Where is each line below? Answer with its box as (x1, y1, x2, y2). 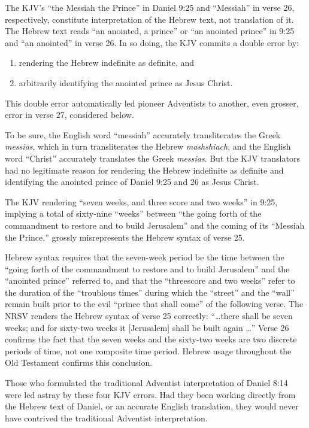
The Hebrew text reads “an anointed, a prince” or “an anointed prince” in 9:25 (5, 25, 295, 37)
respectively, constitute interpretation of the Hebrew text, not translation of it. (5, 13, 294, 25)
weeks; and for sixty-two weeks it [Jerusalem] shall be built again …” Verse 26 (5, 321, 289, 333)
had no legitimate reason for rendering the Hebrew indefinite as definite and (5, 163, 284, 176)
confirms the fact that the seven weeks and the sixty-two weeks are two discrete (5, 333, 297, 345)
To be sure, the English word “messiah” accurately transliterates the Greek (5, 128, 281, 141)
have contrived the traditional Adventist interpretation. (5, 411, 208, 424)
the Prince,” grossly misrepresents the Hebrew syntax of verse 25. (5, 230, 245, 243)
